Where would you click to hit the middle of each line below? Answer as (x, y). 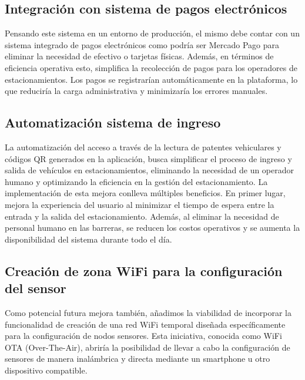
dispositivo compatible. (46, 370)
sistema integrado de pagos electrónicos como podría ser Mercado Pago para (142, 44)
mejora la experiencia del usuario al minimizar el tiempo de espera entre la (140, 204)
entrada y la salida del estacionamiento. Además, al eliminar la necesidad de (142, 216)
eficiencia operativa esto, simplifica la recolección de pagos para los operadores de (151, 67)
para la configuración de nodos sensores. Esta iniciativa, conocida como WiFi (143, 336)
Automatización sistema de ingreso (113, 122)
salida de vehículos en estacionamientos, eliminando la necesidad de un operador (150, 170)
